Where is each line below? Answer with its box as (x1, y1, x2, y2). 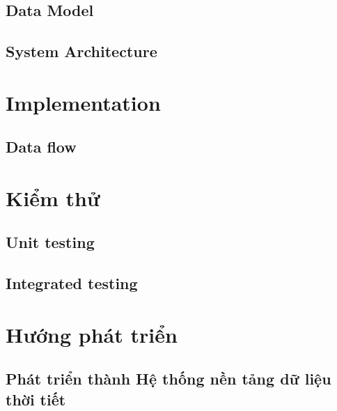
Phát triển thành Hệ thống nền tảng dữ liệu (6, 368, 331, 389)
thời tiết (6, 388, 66, 410)
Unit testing (6, 231, 95, 253)
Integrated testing (6, 272, 138, 294)
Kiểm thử (6, 183, 100, 212)
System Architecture (6, 40, 157, 62)
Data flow (6, 136, 77, 157)
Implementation (6, 88, 161, 116)
